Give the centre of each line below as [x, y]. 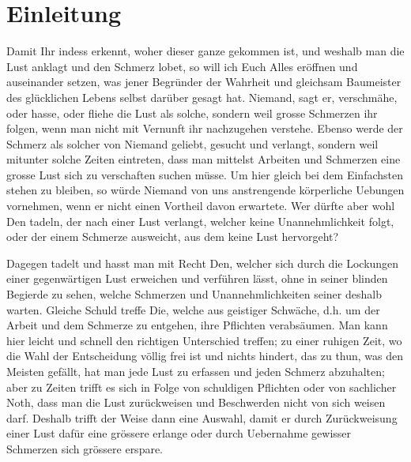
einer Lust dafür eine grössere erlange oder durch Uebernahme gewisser [179, 433]
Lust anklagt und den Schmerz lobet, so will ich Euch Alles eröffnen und [182, 66]
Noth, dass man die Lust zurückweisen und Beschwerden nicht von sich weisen [196, 402]
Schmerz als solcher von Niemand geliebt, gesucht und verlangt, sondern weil [192, 143]
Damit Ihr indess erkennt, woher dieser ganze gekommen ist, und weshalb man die [205, 51]
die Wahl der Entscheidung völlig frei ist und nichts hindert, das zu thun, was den [205, 356]
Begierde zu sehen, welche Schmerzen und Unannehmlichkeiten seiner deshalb [194, 294]
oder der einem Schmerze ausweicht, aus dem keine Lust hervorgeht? [173, 237]
